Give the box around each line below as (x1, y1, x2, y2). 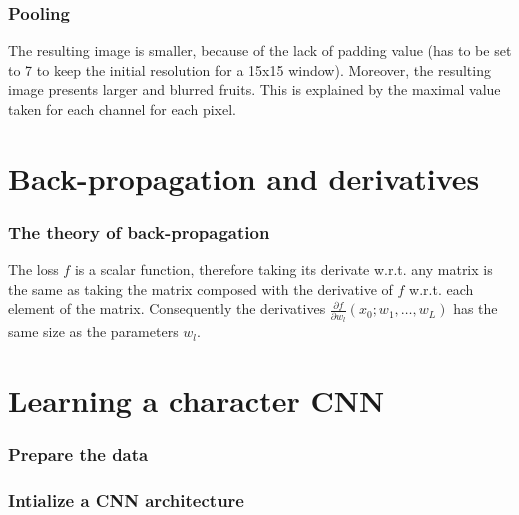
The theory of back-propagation (8, 219, 270, 244)
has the (453, 298, 498, 319)
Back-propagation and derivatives (8, 157, 480, 198)
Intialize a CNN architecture (8, 487, 244, 512)
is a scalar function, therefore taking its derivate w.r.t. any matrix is (74, 259, 493, 280)
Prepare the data (8, 441, 149, 466)
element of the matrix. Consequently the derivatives (8, 298, 326, 319)
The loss (8, 259, 59, 280)
